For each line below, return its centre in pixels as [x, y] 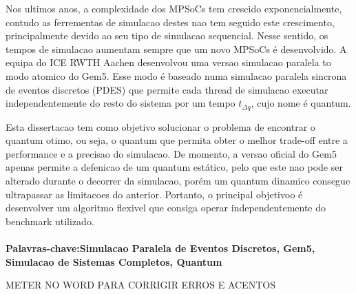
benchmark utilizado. [50, 221]
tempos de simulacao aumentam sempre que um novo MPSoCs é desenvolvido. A [176, 49]
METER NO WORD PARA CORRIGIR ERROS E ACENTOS [140, 285]
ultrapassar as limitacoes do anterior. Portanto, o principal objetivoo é [154, 194]
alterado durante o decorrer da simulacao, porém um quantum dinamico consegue [178, 180]
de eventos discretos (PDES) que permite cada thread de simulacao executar [167, 89]
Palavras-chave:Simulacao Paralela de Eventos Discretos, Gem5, [160, 248]
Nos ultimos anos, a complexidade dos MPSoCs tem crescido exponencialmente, [174, 8]
